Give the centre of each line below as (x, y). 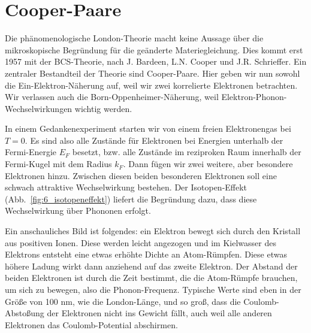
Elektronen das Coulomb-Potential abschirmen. (91, 324)
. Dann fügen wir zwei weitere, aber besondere (208, 164)
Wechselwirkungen (39, 108)
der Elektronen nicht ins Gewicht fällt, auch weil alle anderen (159, 313)
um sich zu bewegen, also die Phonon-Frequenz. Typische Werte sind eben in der (153, 289)
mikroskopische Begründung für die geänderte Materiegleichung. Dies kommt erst (154, 49)
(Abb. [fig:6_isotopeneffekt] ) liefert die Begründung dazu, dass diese (131, 199)
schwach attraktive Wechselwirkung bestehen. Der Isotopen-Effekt (126, 187)
